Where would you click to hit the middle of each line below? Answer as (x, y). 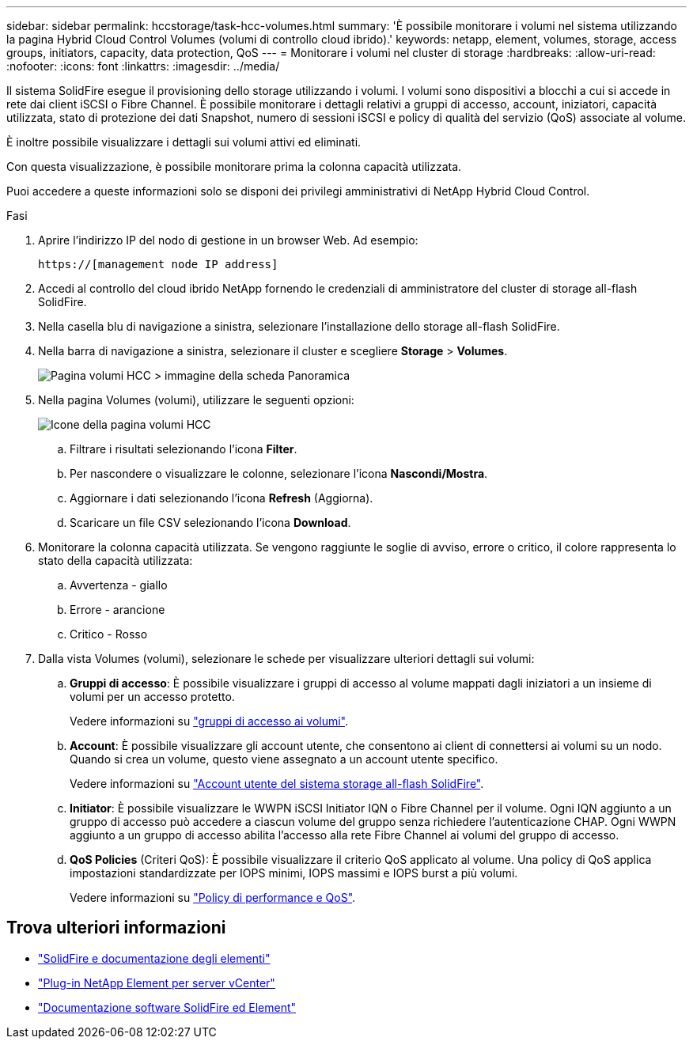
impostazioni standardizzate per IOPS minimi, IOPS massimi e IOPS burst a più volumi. (294, 873)
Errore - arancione (117, 610)
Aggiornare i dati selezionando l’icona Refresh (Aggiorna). (222, 498)
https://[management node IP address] (158, 264)
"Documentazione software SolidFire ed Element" (167, 1007)
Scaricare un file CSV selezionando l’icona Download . (210, 522)
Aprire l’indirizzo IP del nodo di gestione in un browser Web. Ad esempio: (228, 240)
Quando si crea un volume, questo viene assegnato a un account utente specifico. (284, 759)
